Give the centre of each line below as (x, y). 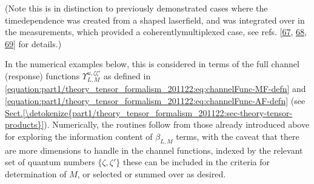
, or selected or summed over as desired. (152, 173)
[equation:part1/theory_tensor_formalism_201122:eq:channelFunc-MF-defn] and (155, 89)
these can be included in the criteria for (196, 162)
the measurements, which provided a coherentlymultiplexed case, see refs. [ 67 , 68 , (156, 32)
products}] (25, 124)
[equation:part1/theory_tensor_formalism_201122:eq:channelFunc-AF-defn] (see (155, 100)
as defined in (127, 75)
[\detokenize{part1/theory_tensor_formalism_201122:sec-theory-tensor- (158, 112)
